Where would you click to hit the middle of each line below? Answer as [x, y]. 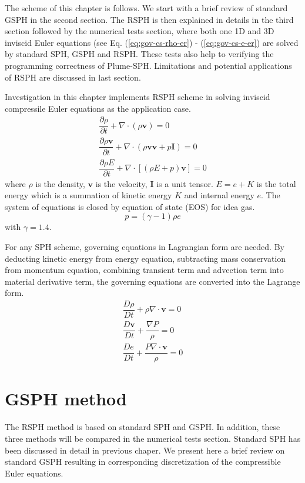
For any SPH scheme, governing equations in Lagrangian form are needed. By [145, 247]
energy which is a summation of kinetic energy [88, 195]
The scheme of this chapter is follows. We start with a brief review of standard [146, 8]
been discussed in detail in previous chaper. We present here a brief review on [145, 450]
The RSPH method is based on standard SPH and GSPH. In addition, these [143, 427]
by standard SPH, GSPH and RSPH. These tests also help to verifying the [139, 54]
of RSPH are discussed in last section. [73, 77]
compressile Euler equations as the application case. [98, 108]
